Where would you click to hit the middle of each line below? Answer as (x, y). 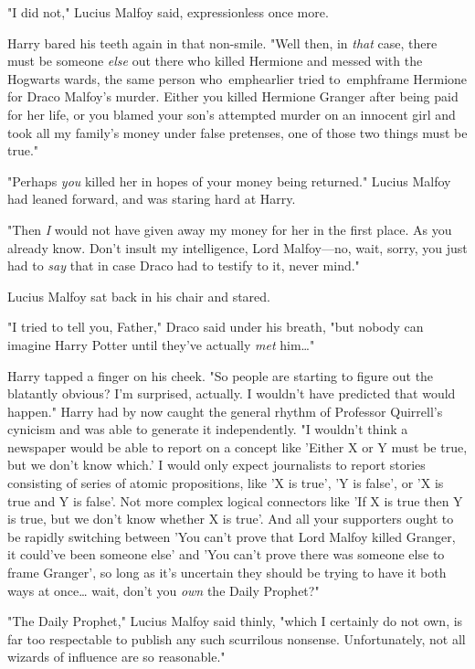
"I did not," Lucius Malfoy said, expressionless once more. (168, 12)
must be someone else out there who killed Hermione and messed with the (215, 61)
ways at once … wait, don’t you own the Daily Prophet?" (164, 590)
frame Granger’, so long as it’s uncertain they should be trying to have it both (227, 573)
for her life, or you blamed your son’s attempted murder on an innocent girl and (232, 114)
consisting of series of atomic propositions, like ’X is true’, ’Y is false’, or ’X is (226, 483)
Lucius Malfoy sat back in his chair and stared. (139, 296)
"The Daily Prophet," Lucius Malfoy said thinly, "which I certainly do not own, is (235, 621)
